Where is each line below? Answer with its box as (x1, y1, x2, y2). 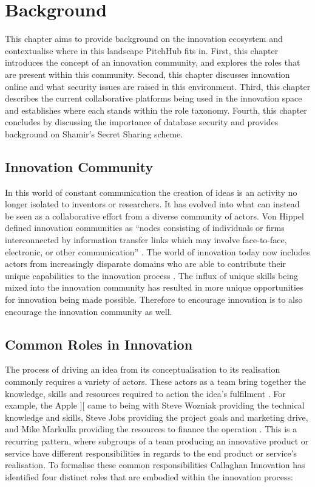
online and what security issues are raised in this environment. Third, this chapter (5, 80, 311, 92)
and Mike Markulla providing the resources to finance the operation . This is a (5, 423, 297, 435)
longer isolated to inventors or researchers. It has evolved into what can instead (5, 198, 300, 210)
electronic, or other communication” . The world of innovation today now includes (5, 245, 310, 258)
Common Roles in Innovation (5, 334, 193, 353)
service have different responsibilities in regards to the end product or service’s (5, 446, 297, 459)
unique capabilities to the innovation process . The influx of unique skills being (5, 269, 299, 281)
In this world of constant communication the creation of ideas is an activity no (5, 185, 297, 198)
